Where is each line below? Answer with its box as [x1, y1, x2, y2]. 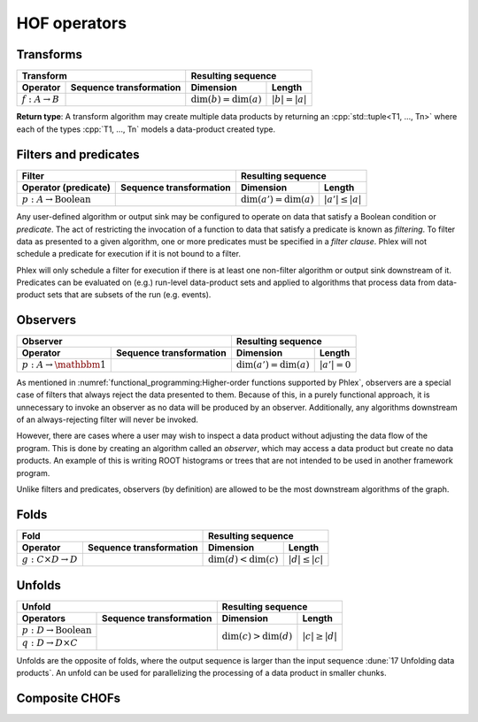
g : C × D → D [21, 553, 79, 565]
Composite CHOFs [16, 690, 121, 705]
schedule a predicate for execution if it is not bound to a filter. [16, 249, 241, 259]
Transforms [16, 47, 83, 62]
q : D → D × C [21, 637, 79, 649]
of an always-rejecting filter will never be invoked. [16, 414, 199, 425]
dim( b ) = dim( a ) [190, 94, 262, 105]
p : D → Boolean [21, 624, 92, 636]
